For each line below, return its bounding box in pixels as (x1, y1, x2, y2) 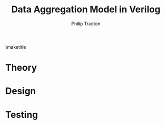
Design (5, 86, 36, 97)
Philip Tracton (71, 20, 101, 27)
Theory (5, 62, 37, 74)
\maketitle (5, 44, 27, 50)
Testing (5, 109, 38, 120)
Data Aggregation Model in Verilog (11, 4, 161, 15)
